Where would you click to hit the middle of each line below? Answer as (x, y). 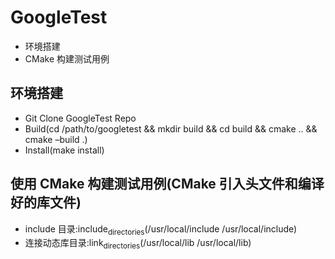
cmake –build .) (56, 139)
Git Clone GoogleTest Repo (80, 118)
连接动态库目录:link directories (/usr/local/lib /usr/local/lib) (138, 244)
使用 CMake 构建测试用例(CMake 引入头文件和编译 (167, 184)
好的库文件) (46, 202)
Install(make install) (64, 150)
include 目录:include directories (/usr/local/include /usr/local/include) (161, 229)
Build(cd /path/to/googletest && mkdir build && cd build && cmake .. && (171, 128)
